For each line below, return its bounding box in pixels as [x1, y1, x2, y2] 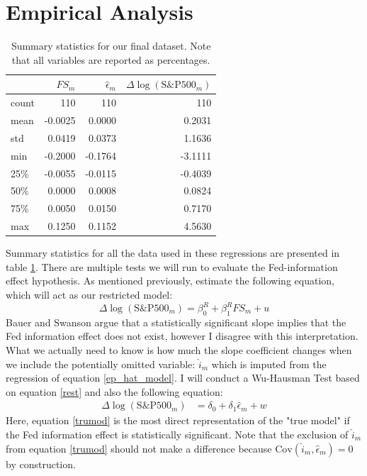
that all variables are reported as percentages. [11, 52, 210, 67]
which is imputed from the [211, 356, 327, 371]
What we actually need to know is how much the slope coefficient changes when [6, 343, 352, 358]
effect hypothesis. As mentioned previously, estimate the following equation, [6, 273, 334, 288]
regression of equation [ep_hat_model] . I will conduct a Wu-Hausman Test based [6, 370, 360, 385]
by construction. [6, 456, 76, 471]
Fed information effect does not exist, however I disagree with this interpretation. [6, 328, 358, 343]
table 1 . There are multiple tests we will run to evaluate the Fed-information [6, 259, 338, 274]
